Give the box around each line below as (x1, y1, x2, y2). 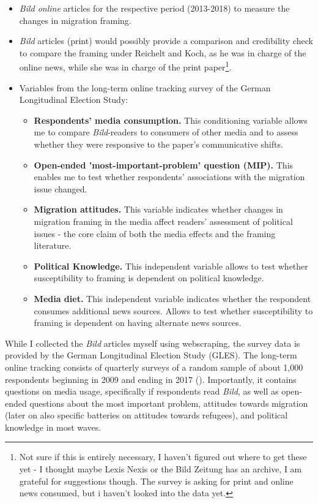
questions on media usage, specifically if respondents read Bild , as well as (5, 385, 279, 398)
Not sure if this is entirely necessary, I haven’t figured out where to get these (19, 450, 307, 463)
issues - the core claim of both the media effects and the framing (34, 227, 276, 240)
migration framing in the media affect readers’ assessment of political (34, 214, 293, 227)
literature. (34, 239, 72, 252)
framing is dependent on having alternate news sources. (34, 316, 242, 329)
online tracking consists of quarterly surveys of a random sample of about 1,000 (5, 360, 303, 373)
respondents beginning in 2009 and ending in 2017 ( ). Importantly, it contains (5, 373, 297, 385)
